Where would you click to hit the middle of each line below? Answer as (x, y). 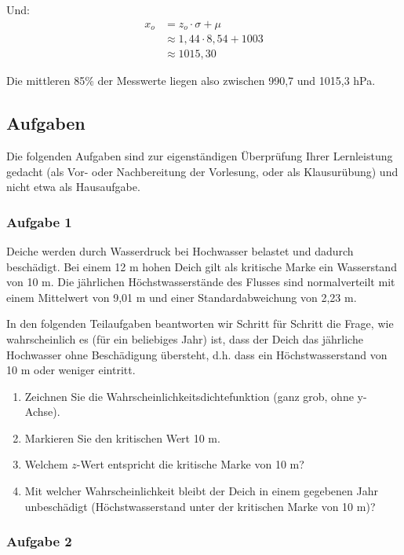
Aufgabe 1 (39, 221)
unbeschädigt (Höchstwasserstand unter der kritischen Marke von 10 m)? (200, 506)
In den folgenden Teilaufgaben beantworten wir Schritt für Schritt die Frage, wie (200, 323)
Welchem (46, 464)
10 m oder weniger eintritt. (71, 370)
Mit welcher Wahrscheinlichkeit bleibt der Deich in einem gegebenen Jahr (201, 491)
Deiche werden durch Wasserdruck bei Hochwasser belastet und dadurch (180, 250)
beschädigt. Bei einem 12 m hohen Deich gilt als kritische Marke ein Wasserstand (202, 266)
